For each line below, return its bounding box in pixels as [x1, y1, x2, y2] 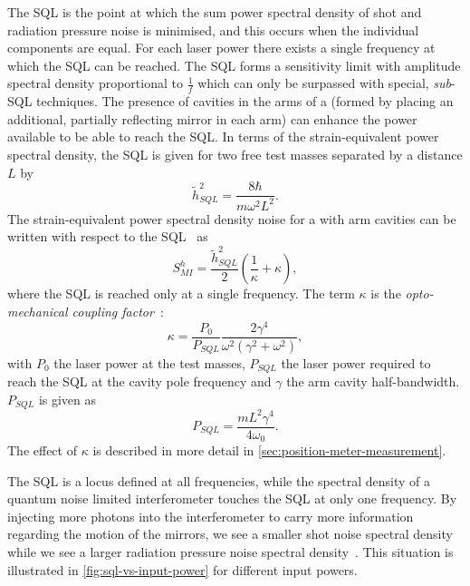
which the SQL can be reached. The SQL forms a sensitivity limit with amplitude [7, 55, 461, 74]
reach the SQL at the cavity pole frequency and [7, 372, 272, 390]
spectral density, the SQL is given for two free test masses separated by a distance [7, 144, 463, 163]
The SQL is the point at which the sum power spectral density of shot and [7, 3, 422, 21]
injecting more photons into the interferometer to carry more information [7, 506, 414, 525]
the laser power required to [281, 353, 431, 372]
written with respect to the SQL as [7, 227, 208, 246]
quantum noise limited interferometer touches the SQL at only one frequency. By [7, 489, 457, 508]
